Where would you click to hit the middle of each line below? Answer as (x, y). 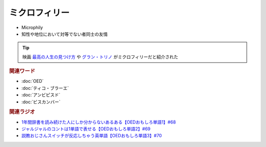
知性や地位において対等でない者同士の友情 (65, 34)
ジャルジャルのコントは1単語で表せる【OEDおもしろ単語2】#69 (86, 129)
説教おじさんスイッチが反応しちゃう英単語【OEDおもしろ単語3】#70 (92, 136)
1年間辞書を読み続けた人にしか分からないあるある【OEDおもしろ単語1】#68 (99, 122)
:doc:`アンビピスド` (41, 95)
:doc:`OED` (33, 81)
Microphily (32, 27)
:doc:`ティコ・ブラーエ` (45, 88)
